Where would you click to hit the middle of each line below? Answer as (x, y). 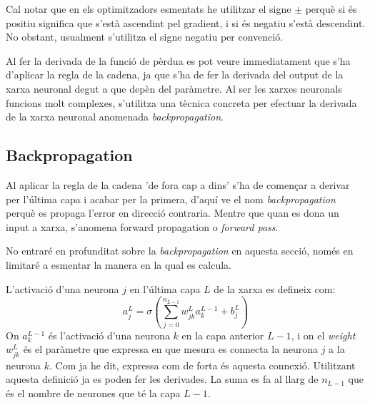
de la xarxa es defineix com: (275, 288)
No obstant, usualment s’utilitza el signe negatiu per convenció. (145, 37)
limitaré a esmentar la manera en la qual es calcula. (119, 264)
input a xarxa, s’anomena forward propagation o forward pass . (142, 226)
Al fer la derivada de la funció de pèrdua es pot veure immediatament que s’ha (178, 60)
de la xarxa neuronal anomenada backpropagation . (115, 117)
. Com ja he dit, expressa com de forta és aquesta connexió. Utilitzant (202, 365)
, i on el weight (323, 335)
